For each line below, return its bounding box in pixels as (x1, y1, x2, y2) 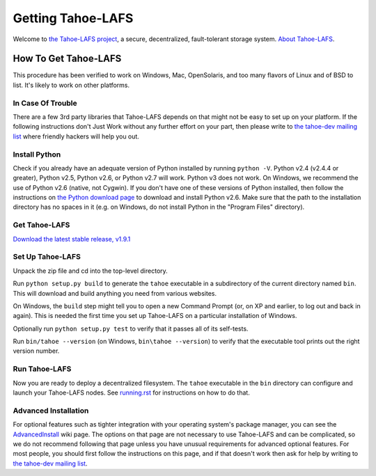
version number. (13, 347, 60, 355)
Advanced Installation (13, 406, 89, 415)
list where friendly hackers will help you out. (13, 132, 139, 141)
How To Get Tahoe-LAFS (13, 53, 122, 65)
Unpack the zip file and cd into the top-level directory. (13, 267, 169, 275)
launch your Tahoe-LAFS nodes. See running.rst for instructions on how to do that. (13, 388, 250, 397)
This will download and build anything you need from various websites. (13, 289, 217, 297)
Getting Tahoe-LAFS (13, 10, 134, 26)
